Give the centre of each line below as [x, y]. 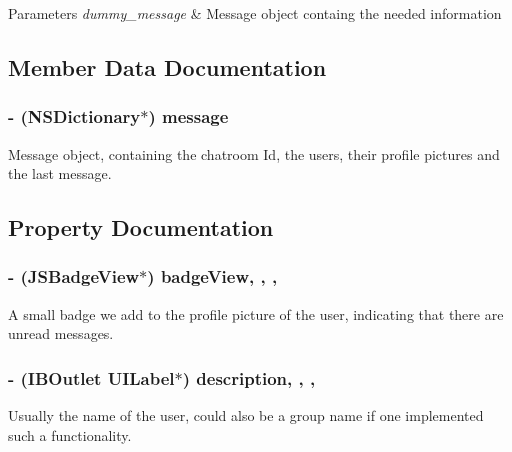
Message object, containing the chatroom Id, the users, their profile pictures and [254, 153]
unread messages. [61, 333]
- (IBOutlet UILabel [91, 377]
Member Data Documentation [167, 66]
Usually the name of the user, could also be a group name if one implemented [246, 415]
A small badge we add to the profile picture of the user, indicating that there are [256, 313]
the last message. [60, 173]
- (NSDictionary [74, 116]
